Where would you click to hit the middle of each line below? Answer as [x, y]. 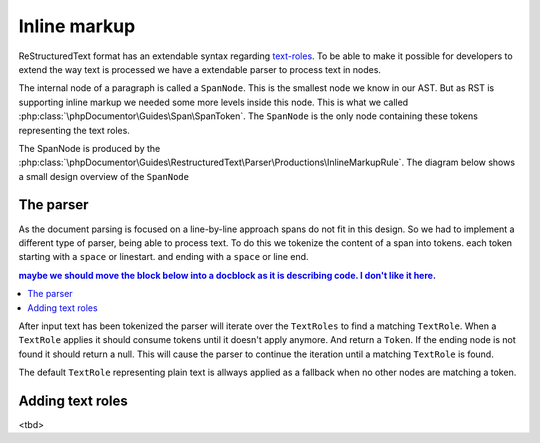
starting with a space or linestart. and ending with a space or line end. [163, 257]
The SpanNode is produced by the [89, 148]
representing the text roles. [74, 130]
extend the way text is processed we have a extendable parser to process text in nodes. [200, 69]
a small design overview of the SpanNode [104, 176]
